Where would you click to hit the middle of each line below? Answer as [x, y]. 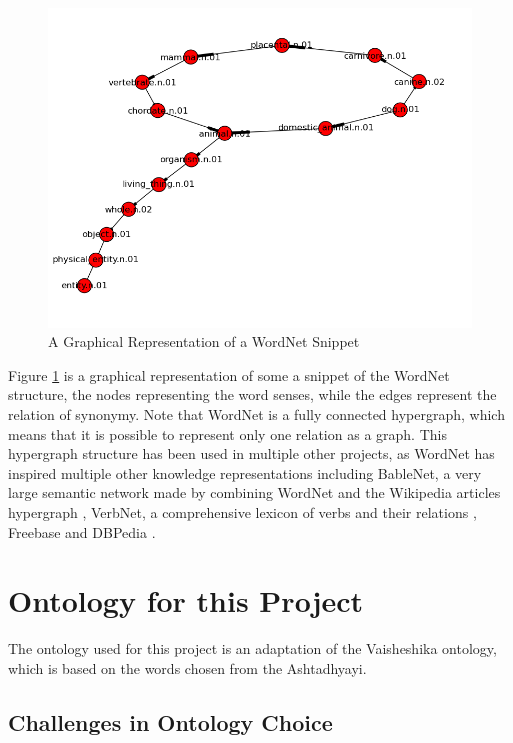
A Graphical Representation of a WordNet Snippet [204, 341]
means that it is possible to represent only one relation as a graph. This [227, 433]
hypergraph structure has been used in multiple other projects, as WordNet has [251, 453]
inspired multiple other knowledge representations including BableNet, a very [245, 472]
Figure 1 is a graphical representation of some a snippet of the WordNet [229, 374]
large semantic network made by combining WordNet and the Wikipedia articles [254, 492]
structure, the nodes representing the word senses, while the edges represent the [252, 394]
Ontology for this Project [186, 600]
